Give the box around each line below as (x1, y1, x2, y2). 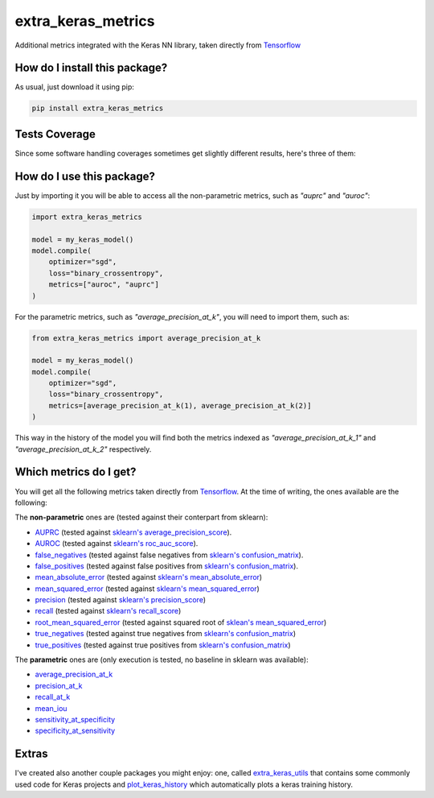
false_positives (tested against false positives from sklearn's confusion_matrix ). (35, 560, 299, 571)
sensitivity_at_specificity (35, 714, 116, 724)
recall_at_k (35, 693, 71, 702)
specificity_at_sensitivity (35, 726, 116, 736)
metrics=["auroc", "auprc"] (48, 280, 160, 289)
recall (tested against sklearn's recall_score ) (35, 606, 182, 616)
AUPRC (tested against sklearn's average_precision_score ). (35, 527, 232, 537)
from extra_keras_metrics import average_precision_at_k (31, 333, 261, 342)
